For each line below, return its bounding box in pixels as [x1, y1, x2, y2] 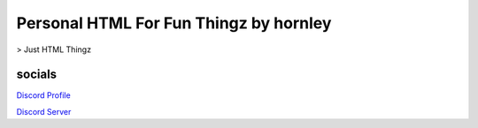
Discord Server [16, 106, 72, 117]
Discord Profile [16, 90, 71, 101]
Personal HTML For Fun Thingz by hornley [16, 13, 332, 33]
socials [16, 67, 58, 82]
